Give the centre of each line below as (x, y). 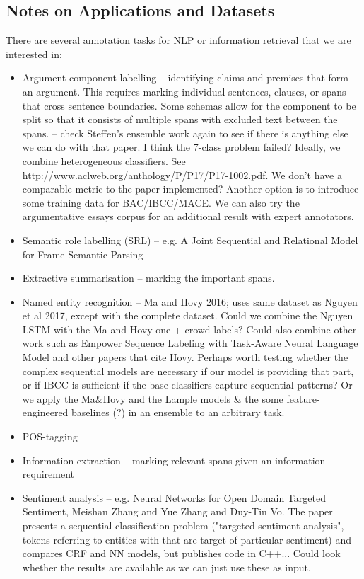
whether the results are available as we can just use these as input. (166, 567)
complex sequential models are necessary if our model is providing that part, (188, 371)
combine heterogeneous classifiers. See (104, 160)
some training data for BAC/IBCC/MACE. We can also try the (161, 202)
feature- (303, 398)
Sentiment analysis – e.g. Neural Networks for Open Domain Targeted (174, 497)
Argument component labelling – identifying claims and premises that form (185, 78)
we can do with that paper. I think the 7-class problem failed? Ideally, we (181, 147)
